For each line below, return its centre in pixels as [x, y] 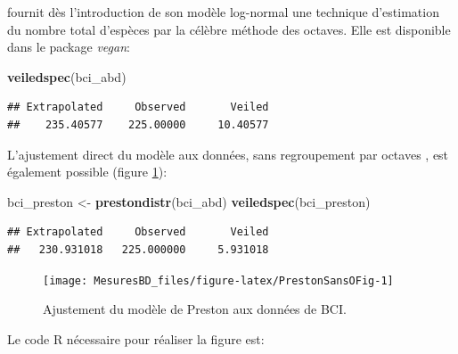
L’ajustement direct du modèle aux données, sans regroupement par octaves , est [228, 154]
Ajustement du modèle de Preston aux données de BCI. [195, 309]
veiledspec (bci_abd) [67, 76]
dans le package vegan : [69, 47]
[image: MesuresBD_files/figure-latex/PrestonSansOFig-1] [218, 280]
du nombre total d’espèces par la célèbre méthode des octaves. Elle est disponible [229, 29]
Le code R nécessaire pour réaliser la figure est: [136, 338]
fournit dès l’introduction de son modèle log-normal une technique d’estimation [223, 12]
